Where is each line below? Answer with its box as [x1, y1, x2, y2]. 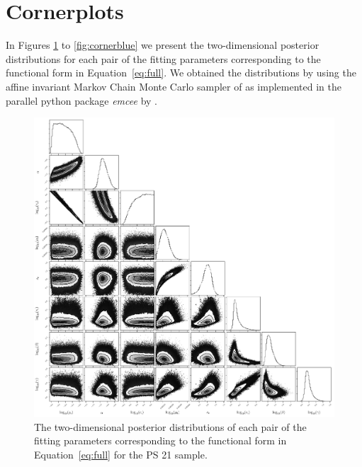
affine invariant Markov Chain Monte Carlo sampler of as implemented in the [6, 79, 341, 93]
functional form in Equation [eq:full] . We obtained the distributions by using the [6, 65, 356, 80]
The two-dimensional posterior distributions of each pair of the [34, 419, 307, 434]
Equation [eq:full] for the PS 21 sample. [34, 447, 208, 462]
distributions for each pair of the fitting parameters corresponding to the [6, 51, 321, 66]
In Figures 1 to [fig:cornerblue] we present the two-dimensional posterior [6, 38, 319, 52]
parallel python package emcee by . [6, 93, 157, 108]
